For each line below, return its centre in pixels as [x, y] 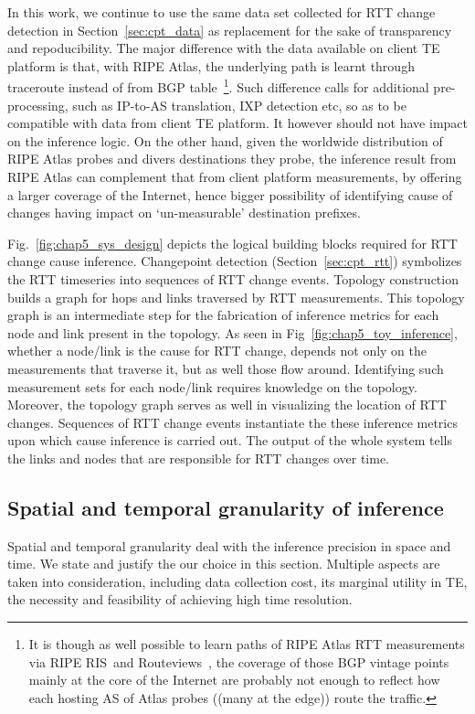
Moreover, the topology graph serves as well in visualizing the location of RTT [227, 405]
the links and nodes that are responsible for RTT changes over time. [198, 458]
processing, [38, 105]
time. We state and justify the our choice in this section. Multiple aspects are [224, 564]
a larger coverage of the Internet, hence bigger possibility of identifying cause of [230, 194]
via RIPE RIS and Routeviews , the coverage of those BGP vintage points [239, 661]
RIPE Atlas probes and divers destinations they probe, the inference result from [232, 159]
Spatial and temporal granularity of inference [226, 507]
